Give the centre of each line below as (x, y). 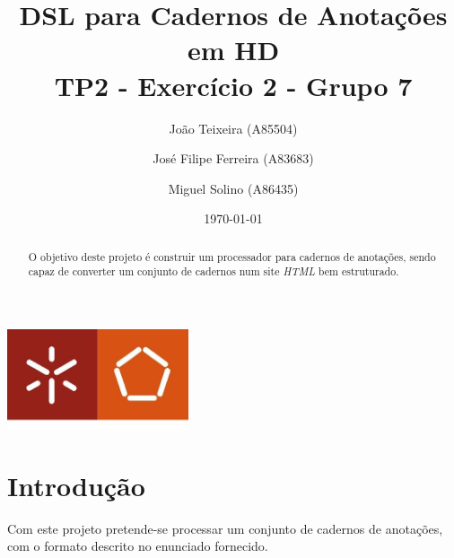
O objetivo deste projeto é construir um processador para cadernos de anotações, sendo (232, 256)
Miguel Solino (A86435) (233, 188)
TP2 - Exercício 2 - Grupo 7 (233, 85)
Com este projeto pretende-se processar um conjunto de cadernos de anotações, (225, 528)
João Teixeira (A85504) (233, 128)
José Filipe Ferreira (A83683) (233, 158)
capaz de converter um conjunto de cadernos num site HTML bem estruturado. (214, 271)
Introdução (76, 485)
